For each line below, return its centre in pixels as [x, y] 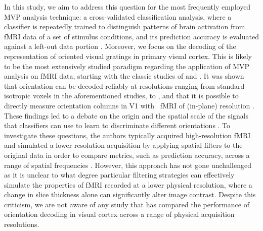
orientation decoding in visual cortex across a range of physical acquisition [119, 214]
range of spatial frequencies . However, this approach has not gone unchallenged [128, 165]
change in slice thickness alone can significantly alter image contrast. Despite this [130, 194]
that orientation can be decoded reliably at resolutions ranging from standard [124, 85]
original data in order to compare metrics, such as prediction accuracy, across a [127, 155]
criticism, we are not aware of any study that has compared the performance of [127, 204]
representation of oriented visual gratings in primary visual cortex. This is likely [128, 56]
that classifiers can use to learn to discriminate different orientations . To [117, 125]
